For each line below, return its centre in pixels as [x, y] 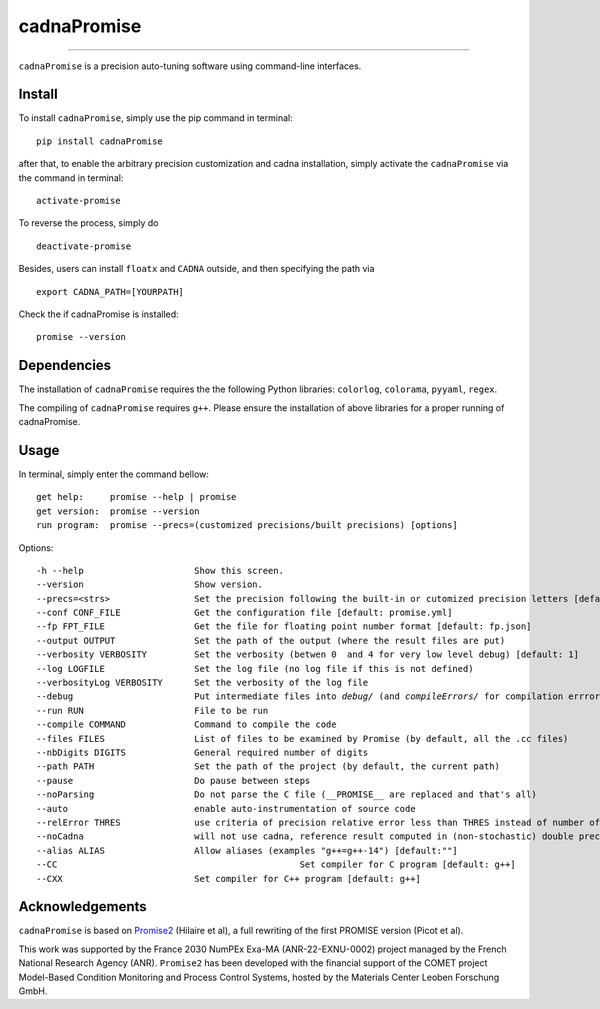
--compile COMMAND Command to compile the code [186, 724]
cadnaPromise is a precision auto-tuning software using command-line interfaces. [190, 66]
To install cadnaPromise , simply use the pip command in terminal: [156, 118]
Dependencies [65, 365]
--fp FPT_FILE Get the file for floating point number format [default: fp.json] [284, 626]
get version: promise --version [118, 511]
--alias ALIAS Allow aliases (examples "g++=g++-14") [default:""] [247, 850]
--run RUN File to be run [152, 710]
